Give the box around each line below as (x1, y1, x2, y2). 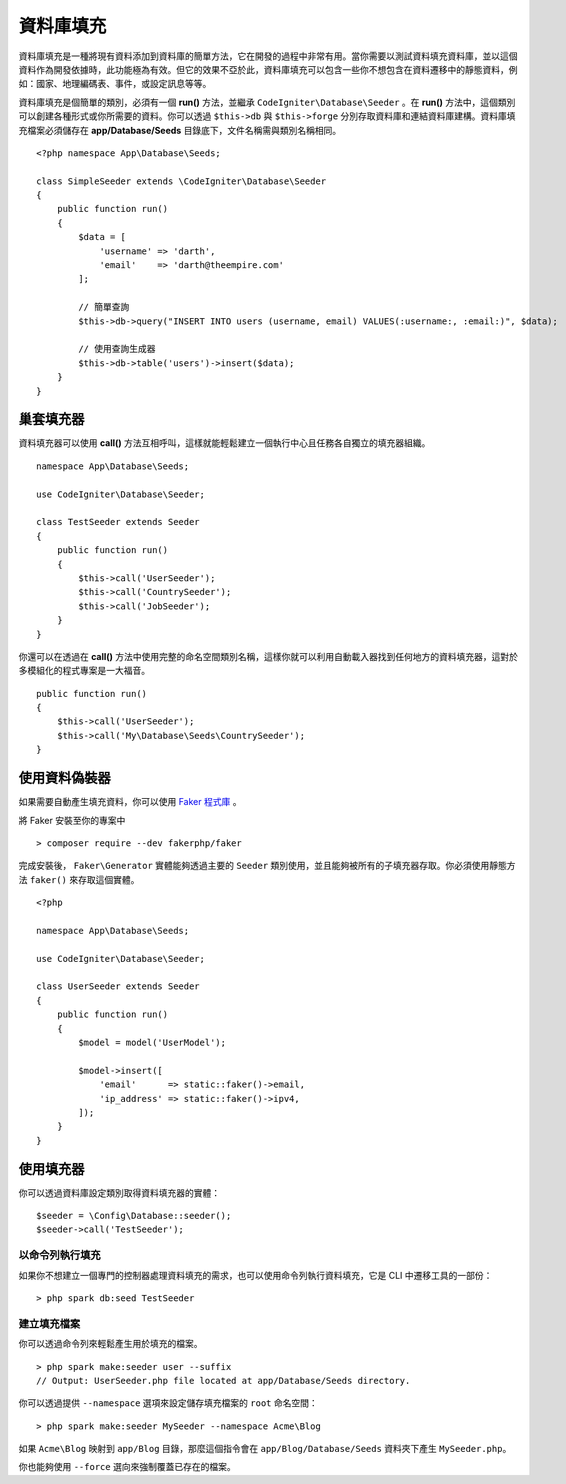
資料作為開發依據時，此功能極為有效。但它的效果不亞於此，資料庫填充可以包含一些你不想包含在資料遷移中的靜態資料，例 (18, 63, 518, 75)
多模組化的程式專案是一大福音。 (18, 665, 150, 677)
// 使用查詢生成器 (78, 343, 156, 355)
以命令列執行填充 (18, 1248, 101, 1262)
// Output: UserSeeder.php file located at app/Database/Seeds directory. (36, 1375, 411, 1386)
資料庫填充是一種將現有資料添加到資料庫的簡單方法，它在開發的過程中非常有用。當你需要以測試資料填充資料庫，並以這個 (18, 50, 518, 62)
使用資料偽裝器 (18, 770, 111, 787)
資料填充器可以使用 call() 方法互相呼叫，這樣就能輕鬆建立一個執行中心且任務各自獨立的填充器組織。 (18, 437, 431, 449)
